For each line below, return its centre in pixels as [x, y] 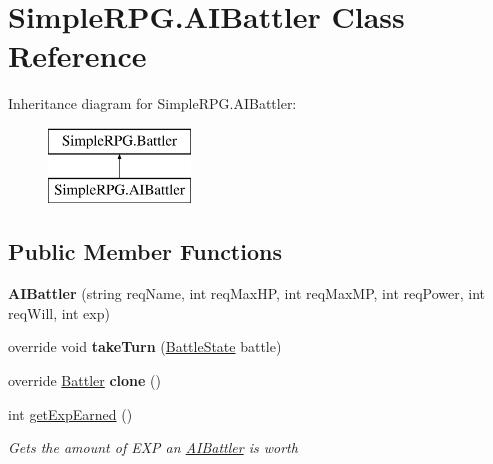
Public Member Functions [145, 251]
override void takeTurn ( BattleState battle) [145, 346]
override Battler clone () [84, 380]
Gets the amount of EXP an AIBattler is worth [153, 447]
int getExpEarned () [70, 413]
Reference [77, 55]
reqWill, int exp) [59, 312]
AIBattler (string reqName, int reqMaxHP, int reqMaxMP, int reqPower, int [247, 293]
